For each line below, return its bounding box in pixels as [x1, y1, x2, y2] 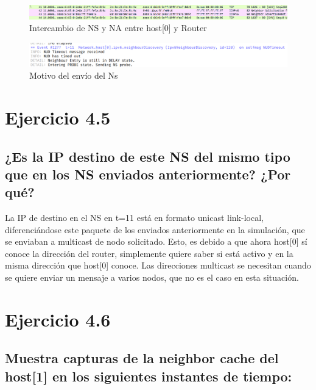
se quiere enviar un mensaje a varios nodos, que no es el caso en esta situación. [5, 271, 299, 284]
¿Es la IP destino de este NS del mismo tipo [5, 146, 290, 165]
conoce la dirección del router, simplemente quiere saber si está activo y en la [5, 247, 293, 259]
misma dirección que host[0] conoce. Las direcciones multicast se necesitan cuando [5, 259, 311, 272]
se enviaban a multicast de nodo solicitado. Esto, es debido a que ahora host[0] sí [5, 235, 307, 248]
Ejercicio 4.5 [5, 104, 111, 129]
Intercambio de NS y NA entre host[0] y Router [29, 21, 207, 34]
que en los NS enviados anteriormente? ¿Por [5, 164, 291, 183]
